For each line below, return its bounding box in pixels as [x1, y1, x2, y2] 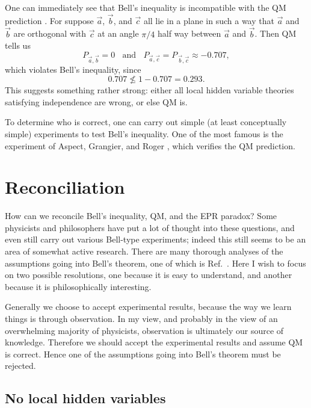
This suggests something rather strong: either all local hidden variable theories [5, 84, 294, 96]
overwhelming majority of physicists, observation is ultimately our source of [5, 324, 284, 336]
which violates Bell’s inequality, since [5, 63, 141, 75]
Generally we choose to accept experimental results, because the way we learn [5, 300, 292, 313]
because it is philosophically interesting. [5, 280, 152, 292]
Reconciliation [5, 175, 125, 199]
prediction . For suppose [5, 14, 94, 26]
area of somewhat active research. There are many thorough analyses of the [5, 245, 283, 258]
